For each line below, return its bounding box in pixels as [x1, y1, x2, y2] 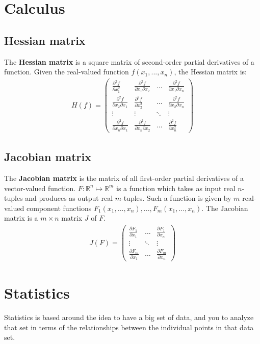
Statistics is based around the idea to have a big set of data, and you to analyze [4, 312, 254, 323]
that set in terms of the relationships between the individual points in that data [4, 322, 254, 332]
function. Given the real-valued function [4, 66, 129, 77]
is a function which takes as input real [116, 182, 236, 193]
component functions [26, 202, 92, 213]
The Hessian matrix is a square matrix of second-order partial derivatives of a [4, 56, 254, 67]
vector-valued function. [4, 182, 76, 193]
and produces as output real [25, 193, 113, 203]
